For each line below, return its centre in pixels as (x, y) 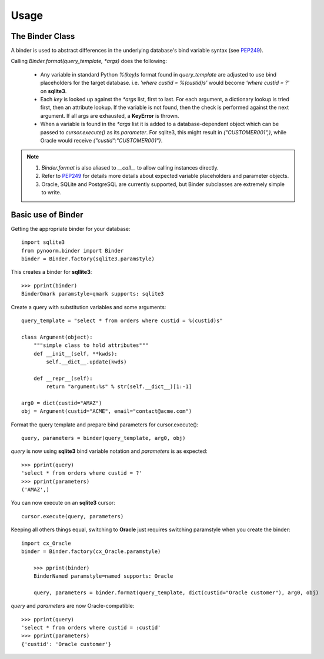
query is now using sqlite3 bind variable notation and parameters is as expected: (109, 451)
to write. (51, 192)
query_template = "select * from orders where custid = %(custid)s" (122, 320)
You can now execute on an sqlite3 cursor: (63, 503)
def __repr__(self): (63, 378)
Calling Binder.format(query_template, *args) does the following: (89, 61)
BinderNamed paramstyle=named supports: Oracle (103, 576)
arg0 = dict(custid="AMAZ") (62, 403)
